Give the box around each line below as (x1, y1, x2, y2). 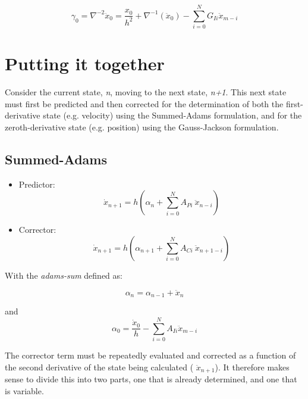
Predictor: (18, 177, 55, 190)
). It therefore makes (215, 360, 290, 373)
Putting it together (5, 51, 165, 76)
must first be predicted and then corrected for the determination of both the (5, 97, 284, 110)
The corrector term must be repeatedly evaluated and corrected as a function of (5, 349, 296, 361)
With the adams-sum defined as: (5, 269, 122, 282)
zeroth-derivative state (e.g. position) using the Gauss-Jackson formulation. (5, 121, 279, 133)
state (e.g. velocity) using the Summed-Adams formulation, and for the (43, 109, 302, 121)
